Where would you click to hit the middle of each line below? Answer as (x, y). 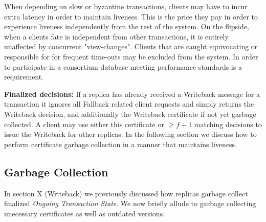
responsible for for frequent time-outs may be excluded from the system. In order (131, 56)
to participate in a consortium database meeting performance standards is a (123, 66)
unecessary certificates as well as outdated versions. (85, 213)
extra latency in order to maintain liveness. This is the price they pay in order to (131, 16)
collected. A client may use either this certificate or (84, 124)
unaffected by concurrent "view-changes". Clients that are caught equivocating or (131, 46)
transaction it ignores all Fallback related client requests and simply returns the (129, 104)
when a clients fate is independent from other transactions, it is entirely (116, 36)
